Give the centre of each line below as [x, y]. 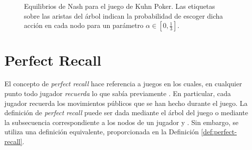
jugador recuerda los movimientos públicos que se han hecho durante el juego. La [126, 103]
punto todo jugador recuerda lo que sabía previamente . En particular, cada [118, 93]
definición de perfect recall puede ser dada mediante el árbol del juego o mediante [126, 112]
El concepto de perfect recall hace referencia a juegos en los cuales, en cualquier [123, 84]
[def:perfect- [219, 132]
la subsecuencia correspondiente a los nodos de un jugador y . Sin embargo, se [122, 122]
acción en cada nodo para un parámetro [84, 25]
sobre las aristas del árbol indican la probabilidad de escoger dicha [124, 15]
